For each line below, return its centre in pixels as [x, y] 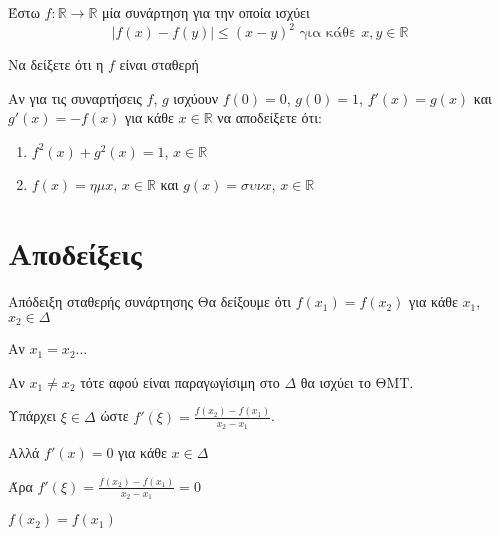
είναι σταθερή [159, 64]
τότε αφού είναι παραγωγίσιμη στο [180, 381]
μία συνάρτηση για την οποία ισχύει [206, 12]
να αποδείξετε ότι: [269, 117]
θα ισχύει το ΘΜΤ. [357, 381]
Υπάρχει [32, 415]
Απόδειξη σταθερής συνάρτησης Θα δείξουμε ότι [150, 301]
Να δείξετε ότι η [56, 64]
